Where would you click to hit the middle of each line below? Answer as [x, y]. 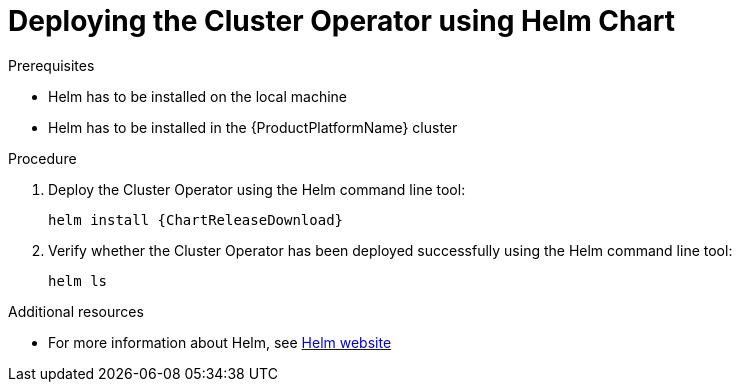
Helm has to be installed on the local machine [197, 96]
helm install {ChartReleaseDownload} [196, 219]
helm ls [78, 280]
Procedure [42, 158]
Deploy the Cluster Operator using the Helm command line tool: [257, 189]
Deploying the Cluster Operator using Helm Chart [341, 21]
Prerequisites [51, 65]
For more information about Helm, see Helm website [220, 342]
